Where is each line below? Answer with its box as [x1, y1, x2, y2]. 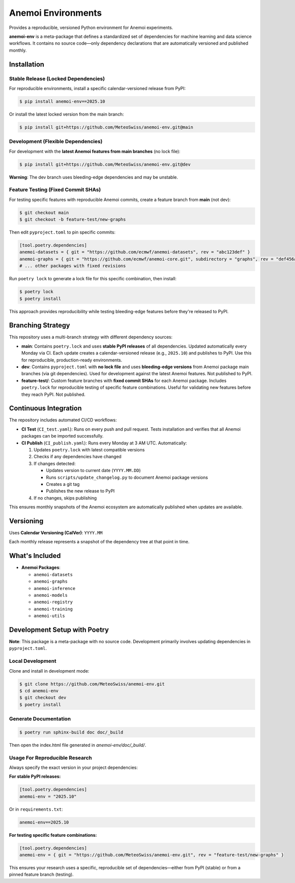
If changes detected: [33, 460, 76, 467]
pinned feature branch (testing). [9, 872, 74, 878]
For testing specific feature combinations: [9, 832, 97, 838]
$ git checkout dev [19, 695, 66, 701]
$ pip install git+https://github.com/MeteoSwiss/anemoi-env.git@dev [19, 161, 191, 167]
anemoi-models [33, 592, 68, 598]
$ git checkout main [19, 209, 69, 215]
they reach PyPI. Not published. [21, 391, 86, 397]
